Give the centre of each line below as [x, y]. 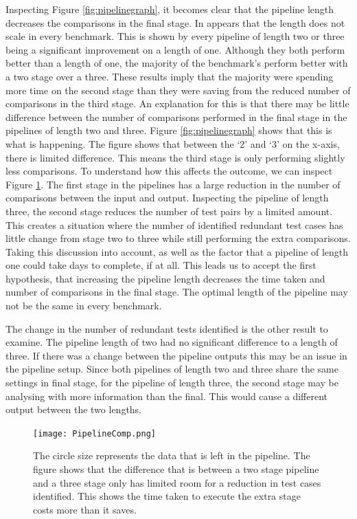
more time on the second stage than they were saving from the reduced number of [178, 90]
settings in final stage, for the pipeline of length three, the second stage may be [172, 383]
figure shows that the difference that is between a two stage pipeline [176, 469]
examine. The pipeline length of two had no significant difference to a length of [172, 342]
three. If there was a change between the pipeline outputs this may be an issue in [176, 355]
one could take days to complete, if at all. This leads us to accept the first [161, 265]
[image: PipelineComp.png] [94, 433]
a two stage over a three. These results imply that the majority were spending [170, 76]
